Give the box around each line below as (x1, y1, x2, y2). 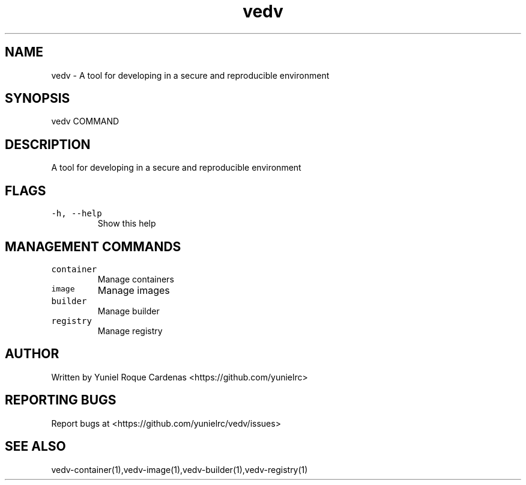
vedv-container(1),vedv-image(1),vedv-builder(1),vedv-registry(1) (51, 464, 308, 475)
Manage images (97, 284, 170, 296)
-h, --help (51, 209, 102, 219)
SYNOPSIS (5, 91, 70, 106)
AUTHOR (5, 346, 59, 362)
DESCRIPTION (5, 136, 91, 152)
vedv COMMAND (51, 116, 119, 127)
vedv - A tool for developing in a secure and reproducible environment (51, 70, 330, 81)
